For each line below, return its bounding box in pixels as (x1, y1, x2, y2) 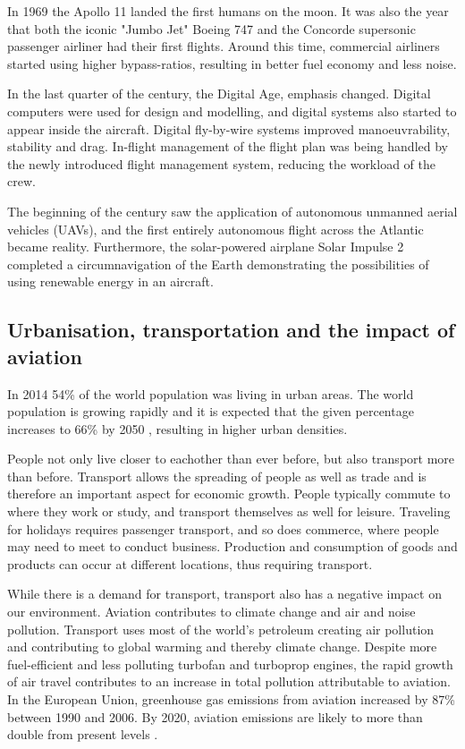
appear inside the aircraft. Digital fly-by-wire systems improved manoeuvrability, (7, 119, 451, 138)
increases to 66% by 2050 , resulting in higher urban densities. (7, 419, 348, 438)
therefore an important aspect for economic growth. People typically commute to (7, 484, 451, 503)
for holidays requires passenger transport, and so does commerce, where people (7, 519, 439, 538)
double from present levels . (7, 725, 158, 744)
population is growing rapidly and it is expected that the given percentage (7, 402, 414, 421)
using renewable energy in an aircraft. (7, 272, 214, 291)
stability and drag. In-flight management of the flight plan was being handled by (7, 137, 448, 156)
